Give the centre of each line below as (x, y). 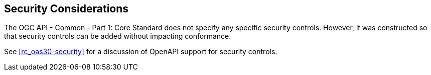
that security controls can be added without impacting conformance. (118, 36)
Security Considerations (66, 9)
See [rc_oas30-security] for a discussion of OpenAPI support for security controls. (141, 52)
